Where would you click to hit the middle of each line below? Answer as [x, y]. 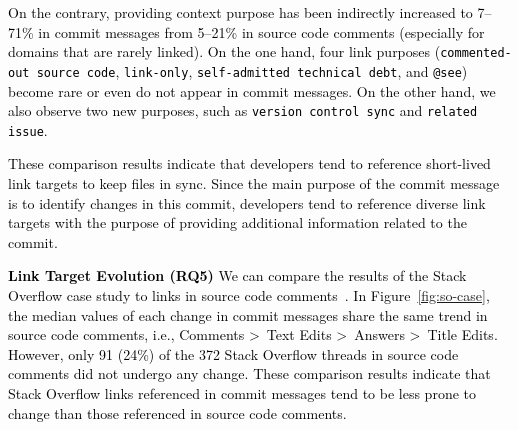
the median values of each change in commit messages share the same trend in [248, 314]
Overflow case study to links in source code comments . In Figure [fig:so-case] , [249, 294]
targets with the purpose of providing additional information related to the [237, 222]
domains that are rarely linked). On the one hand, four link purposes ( [224, 51]
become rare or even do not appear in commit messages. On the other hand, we [252, 90]
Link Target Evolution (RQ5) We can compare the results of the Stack [237, 275]
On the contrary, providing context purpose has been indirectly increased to [240, 12]
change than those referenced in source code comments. [177, 412]
